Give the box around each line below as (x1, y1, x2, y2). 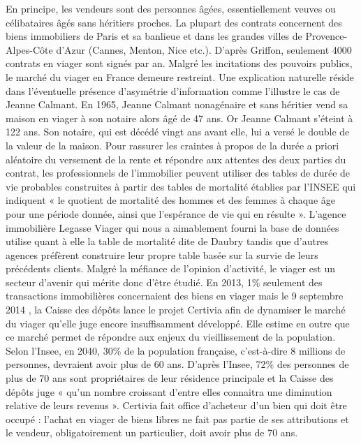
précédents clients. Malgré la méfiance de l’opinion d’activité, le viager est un (6, 261, 336, 276)
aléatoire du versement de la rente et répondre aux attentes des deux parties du (6, 151, 346, 166)
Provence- (305, 29, 348, 43)
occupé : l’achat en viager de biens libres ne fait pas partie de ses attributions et (6, 411, 349, 426)
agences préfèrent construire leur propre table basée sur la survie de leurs (6, 247, 318, 262)
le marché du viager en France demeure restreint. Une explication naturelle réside (6, 69, 354, 84)
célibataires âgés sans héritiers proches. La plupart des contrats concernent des (6, 15, 342, 29)
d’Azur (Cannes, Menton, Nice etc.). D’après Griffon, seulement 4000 (56, 42, 352, 57)
